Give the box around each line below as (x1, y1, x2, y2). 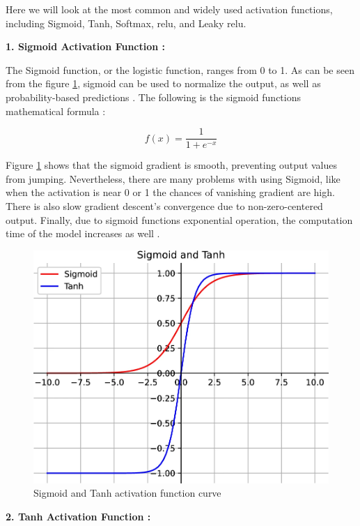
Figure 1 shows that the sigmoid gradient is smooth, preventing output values (6, 158, 338, 172)
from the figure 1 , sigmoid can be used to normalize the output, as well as (6, 76, 321, 91)
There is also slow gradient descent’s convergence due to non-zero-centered (6, 199, 323, 213)
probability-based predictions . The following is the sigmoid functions (6, 89, 302, 104)
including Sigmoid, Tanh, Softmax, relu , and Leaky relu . (6, 15, 246, 30)
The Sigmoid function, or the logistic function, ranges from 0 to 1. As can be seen (6, 62, 354, 77)
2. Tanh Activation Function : (6, 509, 151, 523)
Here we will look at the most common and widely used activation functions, (6, 2, 333, 16)
